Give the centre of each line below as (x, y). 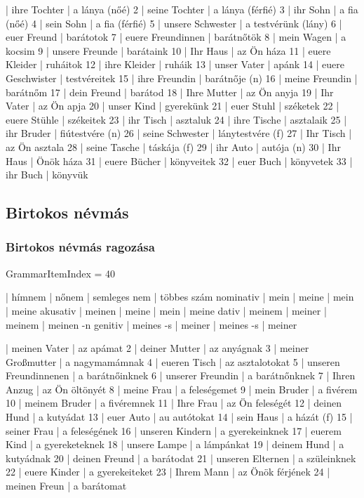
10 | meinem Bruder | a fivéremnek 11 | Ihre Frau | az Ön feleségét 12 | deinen (174, 403)
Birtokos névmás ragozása (80, 247)
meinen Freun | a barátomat (66, 486)
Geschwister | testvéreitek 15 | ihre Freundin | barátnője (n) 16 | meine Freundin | (182, 78)
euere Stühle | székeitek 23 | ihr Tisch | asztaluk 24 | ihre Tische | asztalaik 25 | (176, 119)
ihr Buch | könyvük (47, 175)
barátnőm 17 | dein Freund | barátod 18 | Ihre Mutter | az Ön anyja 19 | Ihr (170, 92)
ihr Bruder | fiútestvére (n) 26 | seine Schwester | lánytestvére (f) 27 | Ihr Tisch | (179, 133)
